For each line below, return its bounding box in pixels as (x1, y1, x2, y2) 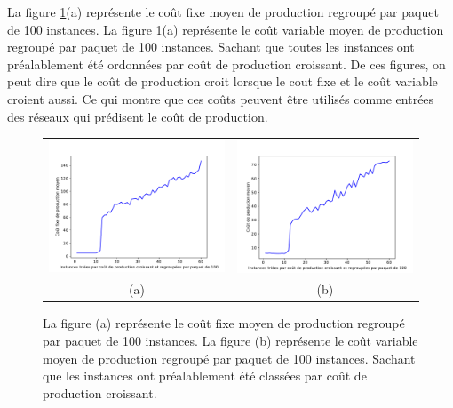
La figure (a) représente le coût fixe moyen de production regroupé (43, 314, 405, 332)
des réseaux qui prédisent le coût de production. (7, 107, 268, 125)
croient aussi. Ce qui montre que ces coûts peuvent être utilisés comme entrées (7, 89, 434, 108)
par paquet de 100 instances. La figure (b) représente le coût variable (43, 332, 418, 350)
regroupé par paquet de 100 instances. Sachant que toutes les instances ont (7, 37, 415, 56)
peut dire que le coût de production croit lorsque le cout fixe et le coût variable (7, 72, 438, 91)
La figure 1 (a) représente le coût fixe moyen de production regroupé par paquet (7, 3, 439, 20)
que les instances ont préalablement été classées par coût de (43, 366, 367, 385)
